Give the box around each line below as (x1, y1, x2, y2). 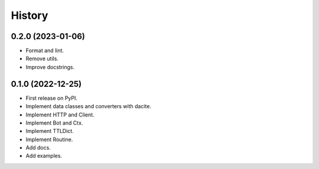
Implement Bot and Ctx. (25, 119, 83, 126)
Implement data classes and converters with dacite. (25, 103, 152, 110)
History (11, 9, 48, 22)
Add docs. (25, 144, 51, 151)
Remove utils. (25, 55, 59, 62)
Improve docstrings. (25, 63, 75, 70)
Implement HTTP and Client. (25, 111, 95, 118)
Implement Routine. (25, 136, 73, 143)
